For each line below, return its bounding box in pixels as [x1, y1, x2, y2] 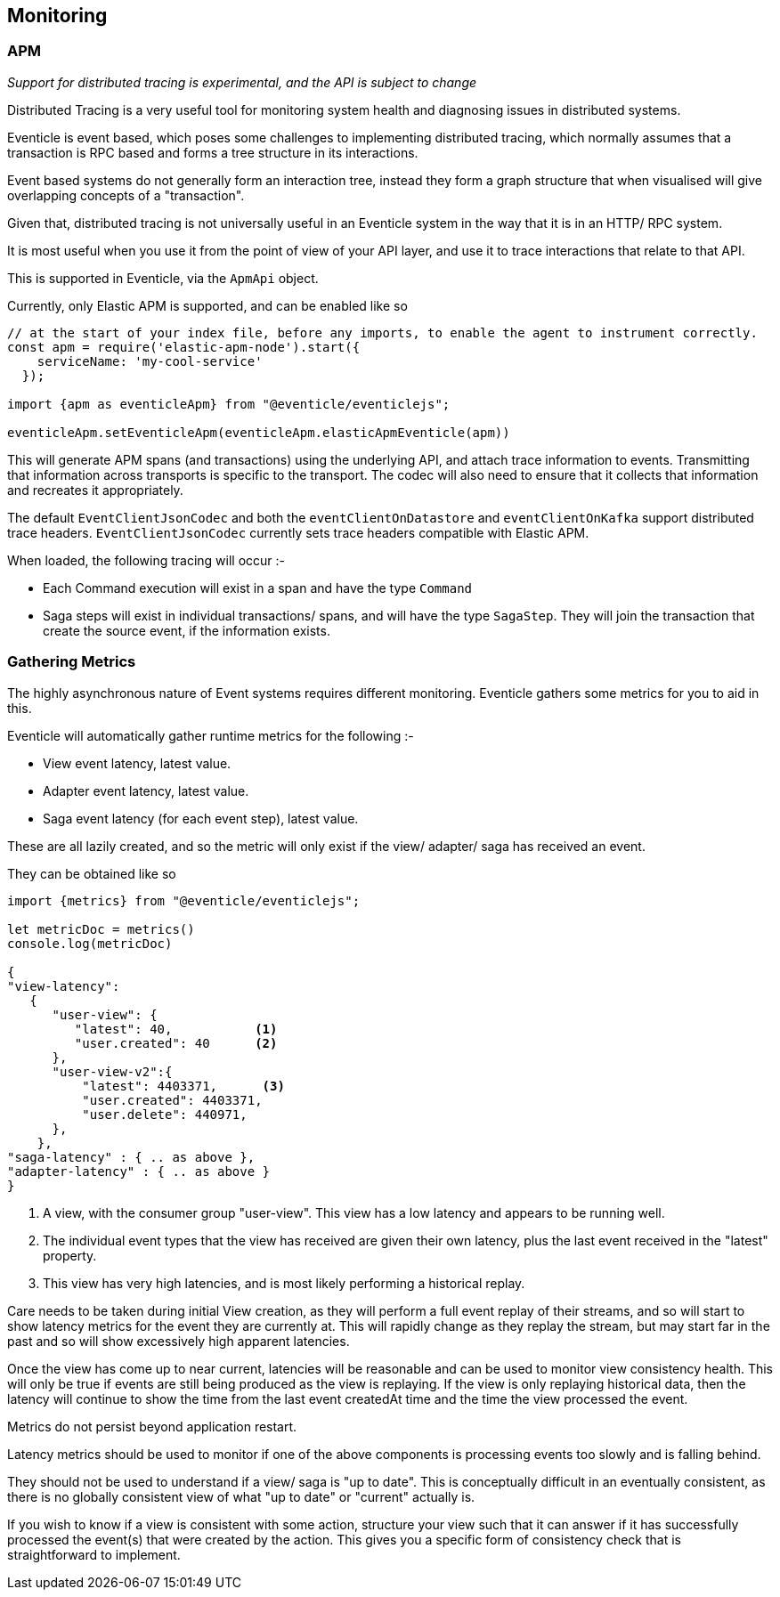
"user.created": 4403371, [82, 1092, 263, 1107]
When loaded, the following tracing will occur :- [7, 552, 286, 568]
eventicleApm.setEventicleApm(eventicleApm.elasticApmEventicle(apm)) [7, 425, 510, 440]
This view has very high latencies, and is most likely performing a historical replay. [43, 1275, 525, 1291]
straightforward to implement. [7, 1546, 181, 1562]
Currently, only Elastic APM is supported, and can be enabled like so [7, 297, 408, 313]
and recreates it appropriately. [7, 482, 183, 498]
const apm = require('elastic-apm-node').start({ [7, 339, 361, 354]
